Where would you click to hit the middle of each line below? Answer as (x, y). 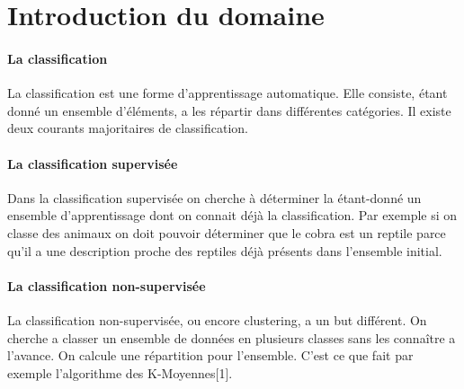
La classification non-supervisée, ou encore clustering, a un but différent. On (217, 319)
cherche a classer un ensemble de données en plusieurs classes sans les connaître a (232, 337)
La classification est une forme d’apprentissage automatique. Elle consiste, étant (228, 93)
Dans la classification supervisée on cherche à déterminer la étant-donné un (214, 197)
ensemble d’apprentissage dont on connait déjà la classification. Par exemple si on (232, 215)
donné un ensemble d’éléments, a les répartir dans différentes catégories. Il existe (229, 110)
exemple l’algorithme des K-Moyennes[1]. (120, 372)
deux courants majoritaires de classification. (128, 128)
